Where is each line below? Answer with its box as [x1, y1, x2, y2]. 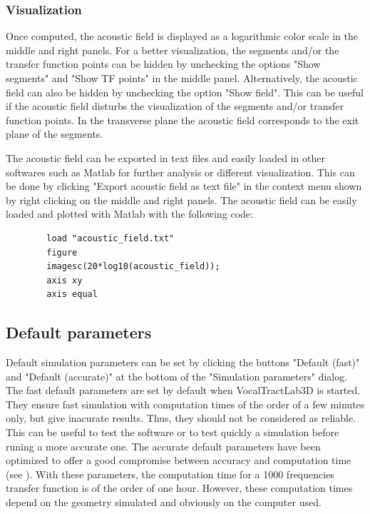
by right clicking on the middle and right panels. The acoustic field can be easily [6, 192, 357, 207]
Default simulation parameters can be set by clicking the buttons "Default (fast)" [6, 355, 360, 370]
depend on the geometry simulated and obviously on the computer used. [6, 495, 322, 510]
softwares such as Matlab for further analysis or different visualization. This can [6, 164, 355, 179]
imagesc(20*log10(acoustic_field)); [46, 261, 220, 272]
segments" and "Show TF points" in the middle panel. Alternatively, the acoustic [6, 71, 358, 85]
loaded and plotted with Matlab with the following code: [6, 206, 253, 221]
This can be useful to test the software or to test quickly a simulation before [6, 425, 339, 440]
